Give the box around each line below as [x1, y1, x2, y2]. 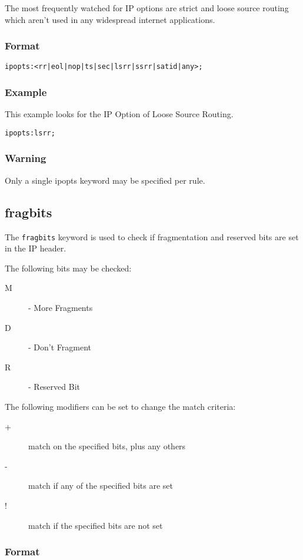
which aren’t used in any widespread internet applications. [5, 13, 215, 25]
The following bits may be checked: [5, 261, 132, 274]
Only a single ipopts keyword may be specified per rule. [5, 174, 205, 186]
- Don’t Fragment [28, 341, 91, 353]
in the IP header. [5, 242, 66, 254]
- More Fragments [28, 301, 93, 313]
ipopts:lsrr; [5, 128, 55, 137]
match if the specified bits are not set [28, 519, 163, 531]
